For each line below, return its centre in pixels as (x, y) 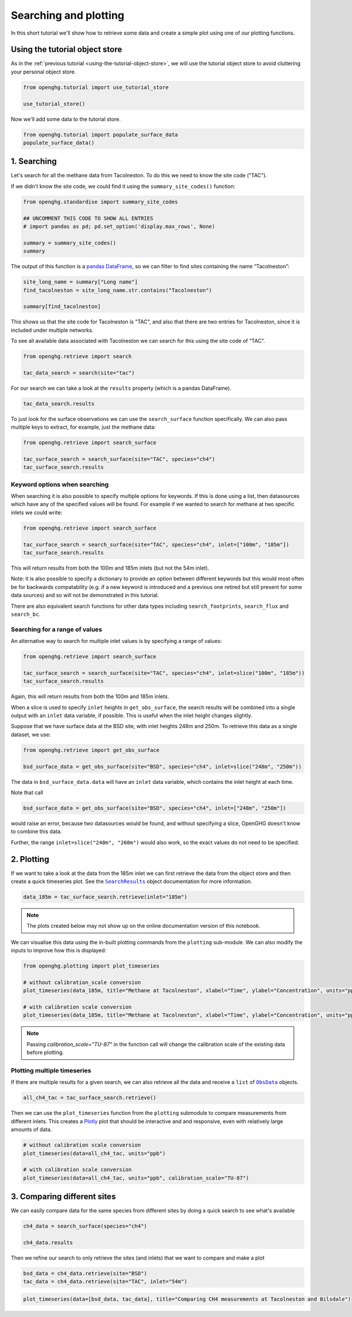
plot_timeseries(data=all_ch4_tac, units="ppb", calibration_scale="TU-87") (136, 1178)
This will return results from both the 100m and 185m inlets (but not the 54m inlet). (110, 568)
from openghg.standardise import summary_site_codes (101, 202)
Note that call (27, 792)
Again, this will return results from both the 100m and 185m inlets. (90, 696)
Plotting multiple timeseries (51, 1070)
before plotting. (45, 1052)
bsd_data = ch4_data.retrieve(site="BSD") (85, 1273)
